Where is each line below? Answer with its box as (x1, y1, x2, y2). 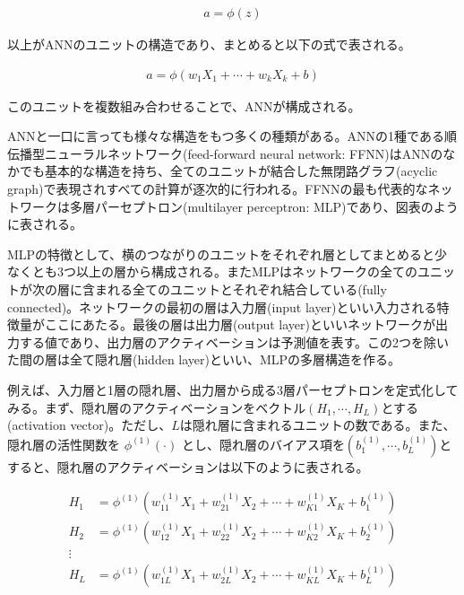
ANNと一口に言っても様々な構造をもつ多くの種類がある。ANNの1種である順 (7, 127, 457, 145)
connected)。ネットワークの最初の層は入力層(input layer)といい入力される (7, 297, 437, 316)
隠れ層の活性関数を (7, 434, 120, 453)
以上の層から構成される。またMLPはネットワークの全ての (75, 262, 418, 281)
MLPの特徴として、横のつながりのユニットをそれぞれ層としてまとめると (7, 244, 434, 263)
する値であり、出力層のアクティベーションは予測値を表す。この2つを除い (19, 332, 450, 351)
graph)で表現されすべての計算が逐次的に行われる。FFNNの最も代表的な (7, 179, 428, 198)
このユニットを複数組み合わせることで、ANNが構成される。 (7, 96, 361, 115)
